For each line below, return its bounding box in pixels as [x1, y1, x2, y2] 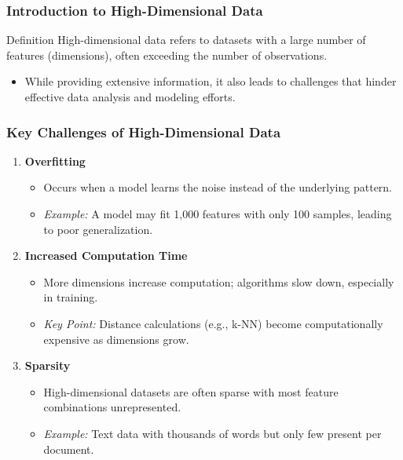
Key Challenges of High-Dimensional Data [6, 122, 281, 141]
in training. [43, 289, 98, 305]
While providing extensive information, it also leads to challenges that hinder [24, 73, 397, 89]
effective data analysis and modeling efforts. [24, 89, 236, 104]
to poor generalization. [43, 221, 153, 237]
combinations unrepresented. [43, 399, 181, 415]
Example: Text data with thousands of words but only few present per [43, 425, 382, 441]
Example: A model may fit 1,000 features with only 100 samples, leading [43, 206, 392, 221]
